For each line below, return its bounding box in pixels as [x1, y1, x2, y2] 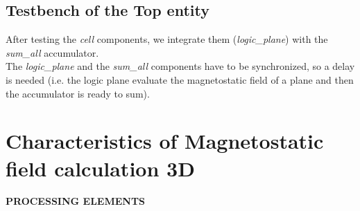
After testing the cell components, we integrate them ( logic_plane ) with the [6, 32, 328, 46]
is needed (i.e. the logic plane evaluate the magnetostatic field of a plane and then [6, 72, 354, 86]
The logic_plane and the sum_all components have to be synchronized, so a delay [6, 59, 355, 73]
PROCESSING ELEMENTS [6, 194, 146, 208]
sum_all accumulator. [6, 45, 99, 59]
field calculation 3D [6, 154, 195, 182]
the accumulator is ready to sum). [6, 86, 150, 100]
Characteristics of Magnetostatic [6, 127, 324, 155]
